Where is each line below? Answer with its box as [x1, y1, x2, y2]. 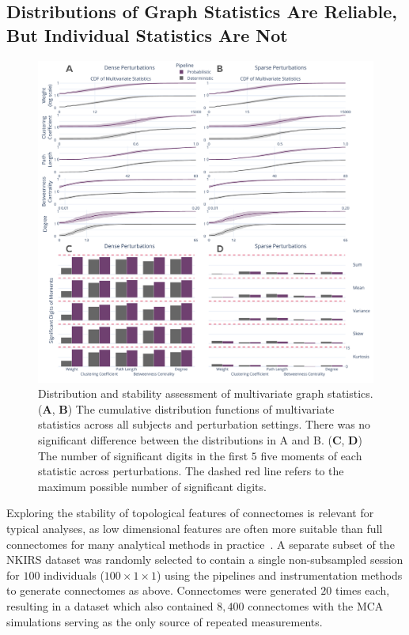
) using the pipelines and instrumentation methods [156, 566, 403, 583]
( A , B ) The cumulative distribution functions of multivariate [38, 400, 335, 417]
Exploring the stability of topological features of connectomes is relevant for [6, 505, 374, 521]
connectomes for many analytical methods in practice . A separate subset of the [6, 535, 395, 552]
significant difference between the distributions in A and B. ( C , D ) [38, 431, 362, 448]
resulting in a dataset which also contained [6, 597, 214, 614]
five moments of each [260, 447, 362, 463]
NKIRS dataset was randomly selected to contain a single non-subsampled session [6, 551, 403, 568]
